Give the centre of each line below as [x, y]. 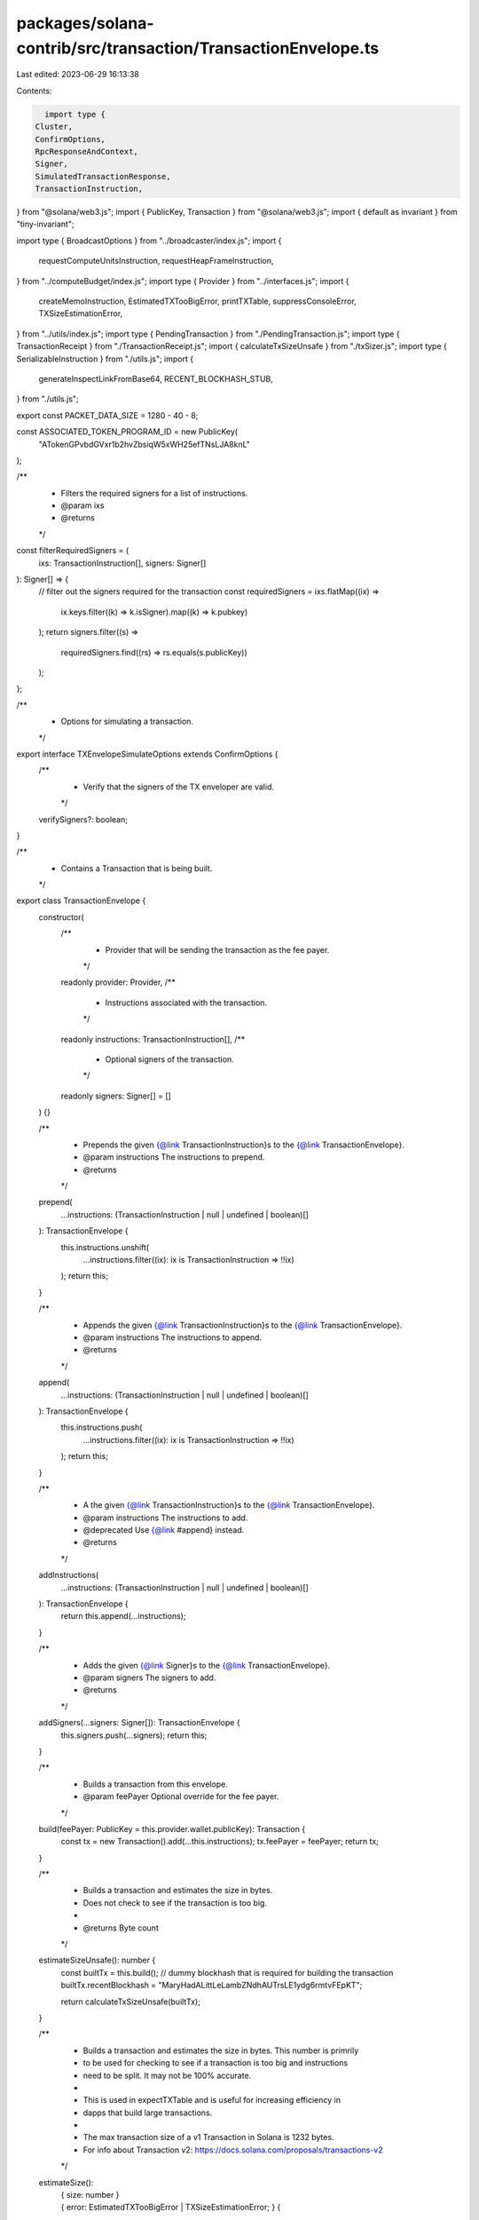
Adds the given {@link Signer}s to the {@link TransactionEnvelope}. [207, 1665]
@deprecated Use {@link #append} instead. [164, 1530]
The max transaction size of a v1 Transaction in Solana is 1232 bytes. [208, 2137]
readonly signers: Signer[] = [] [116, 1096]
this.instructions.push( [102, 1427]
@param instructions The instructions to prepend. [174, 1157]
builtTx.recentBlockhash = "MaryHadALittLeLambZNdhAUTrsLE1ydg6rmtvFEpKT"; [212, 1986]
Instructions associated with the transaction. [186, 1003]
